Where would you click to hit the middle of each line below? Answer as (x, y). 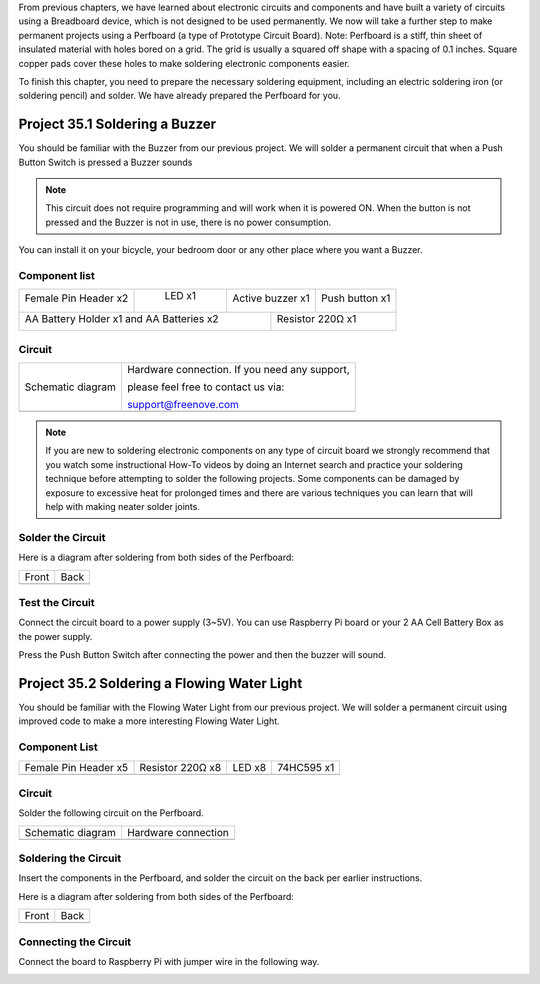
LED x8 (249, 767)
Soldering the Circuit (70, 858)
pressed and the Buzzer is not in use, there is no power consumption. (188, 222)
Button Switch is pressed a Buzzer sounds (105, 162)
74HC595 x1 (306, 767)
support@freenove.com (183, 405)
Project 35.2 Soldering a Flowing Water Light (160, 683)
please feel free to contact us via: (205, 387)
